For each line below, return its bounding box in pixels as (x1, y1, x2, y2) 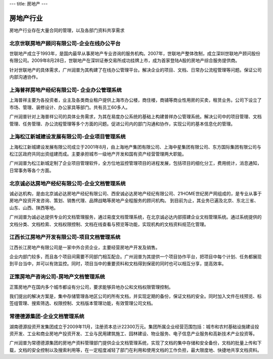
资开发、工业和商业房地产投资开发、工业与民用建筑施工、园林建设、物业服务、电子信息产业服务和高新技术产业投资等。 (9, 330, 257, 337)
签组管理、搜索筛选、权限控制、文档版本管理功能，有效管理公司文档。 (9, 300, 156, 306)
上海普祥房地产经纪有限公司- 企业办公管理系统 (9, 86, 122, 93)
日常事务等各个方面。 (9, 167, 54, 173)
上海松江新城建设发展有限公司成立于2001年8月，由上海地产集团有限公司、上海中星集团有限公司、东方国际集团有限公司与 (9, 143, 261, 150)
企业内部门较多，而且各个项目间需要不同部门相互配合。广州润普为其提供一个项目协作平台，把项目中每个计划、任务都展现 (9, 254, 262, 260)
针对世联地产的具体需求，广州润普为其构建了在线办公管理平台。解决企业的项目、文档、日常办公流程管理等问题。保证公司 (9, 66, 262, 73)
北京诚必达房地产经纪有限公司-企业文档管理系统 (9, 180, 126, 187)
